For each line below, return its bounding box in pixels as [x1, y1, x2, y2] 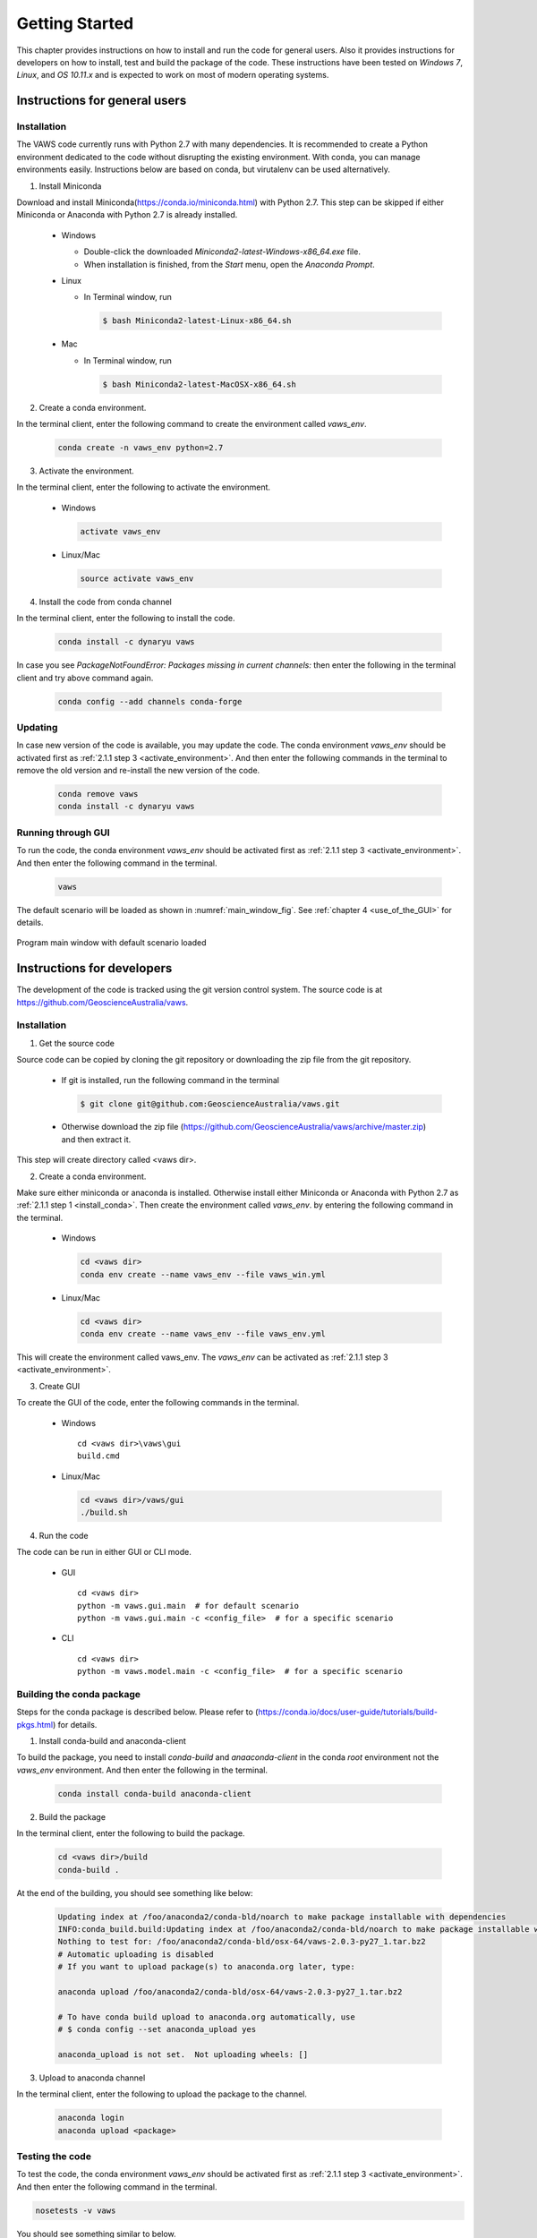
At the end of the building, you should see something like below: [16, 1887, 254, 1898]
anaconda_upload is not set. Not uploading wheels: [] [57, 2049, 309, 2059]
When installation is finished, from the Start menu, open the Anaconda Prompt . [83, 259, 375, 269]
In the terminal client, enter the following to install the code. [16, 613, 236, 624]
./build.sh [80, 1508, 128, 1517]
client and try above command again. [16, 672, 154, 683]
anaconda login [57, 2113, 124, 2123]
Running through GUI [16, 826, 111, 839]
